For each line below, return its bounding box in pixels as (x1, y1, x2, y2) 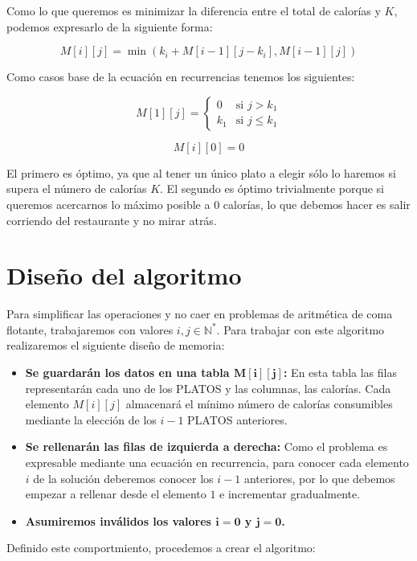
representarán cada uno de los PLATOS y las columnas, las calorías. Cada (25, 379, 391, 396)
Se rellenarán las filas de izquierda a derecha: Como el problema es (25, 438, 388, 455)
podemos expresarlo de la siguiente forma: (6, 18, 213, 35)
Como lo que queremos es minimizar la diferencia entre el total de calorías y (6, 2, 381, 18)
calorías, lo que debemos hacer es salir (223, 195, 411, 212)
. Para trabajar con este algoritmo (216, 321, 385, 338)
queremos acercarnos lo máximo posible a (6, 195, 211, 212)
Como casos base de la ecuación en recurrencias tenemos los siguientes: (6, 68, 355, 85)
